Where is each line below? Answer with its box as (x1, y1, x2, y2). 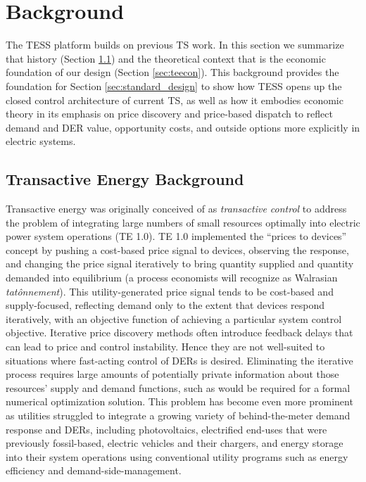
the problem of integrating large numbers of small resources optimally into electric (6, 215, 360, 229)
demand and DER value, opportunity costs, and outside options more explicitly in (6, 120, 360, 134)
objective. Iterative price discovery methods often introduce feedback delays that (6, 325, 353, 340)
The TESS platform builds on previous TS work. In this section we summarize (6, 37, 344, 52)
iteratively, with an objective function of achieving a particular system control (6, 311, 342, 326)
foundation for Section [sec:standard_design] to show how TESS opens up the (6, 78, 342, 93)
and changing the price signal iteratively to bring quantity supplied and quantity (6, 256, 354, 271)
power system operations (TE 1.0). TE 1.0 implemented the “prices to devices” (6, 229, 347, 243)
